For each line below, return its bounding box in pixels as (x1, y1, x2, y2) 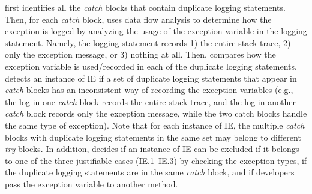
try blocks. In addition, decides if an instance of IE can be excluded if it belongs (5, 142, 299, 155)
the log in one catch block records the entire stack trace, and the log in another (5, 95, 296, 108)
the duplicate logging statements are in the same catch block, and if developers (5, 166, 295, 178)
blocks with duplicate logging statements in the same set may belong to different (5, 130, 301, 143)
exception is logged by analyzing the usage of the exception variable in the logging (5, 25, 307, 37)
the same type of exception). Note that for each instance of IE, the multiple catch (5, 118, 305, 131)
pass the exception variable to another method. (5, 177, 178, 190)
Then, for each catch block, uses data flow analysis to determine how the (5, 13, 272, 25)
